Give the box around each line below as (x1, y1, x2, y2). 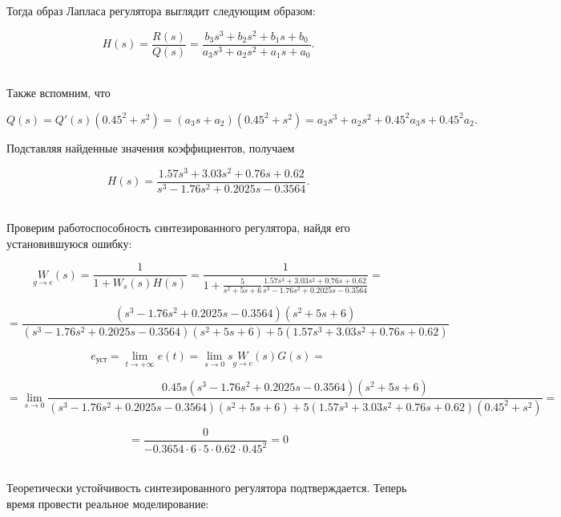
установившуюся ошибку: (6, 234, 132, 251)
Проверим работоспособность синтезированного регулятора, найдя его (6, 219, 350, 236)
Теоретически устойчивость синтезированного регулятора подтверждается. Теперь (6, 478, 407, 495)
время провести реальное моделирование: (6, 495, 209, 511)
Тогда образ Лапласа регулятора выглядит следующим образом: (6, 2, 316, 18)
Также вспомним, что (6, 84, 111, 101)
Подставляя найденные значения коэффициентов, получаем (6, 139, 295, 156)
